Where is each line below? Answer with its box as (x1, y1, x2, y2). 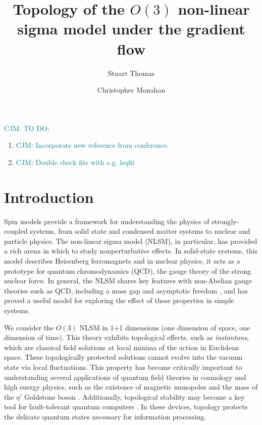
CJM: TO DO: (4, 122, 49, 133)
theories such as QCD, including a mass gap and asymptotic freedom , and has (4, 285, 248, 295)
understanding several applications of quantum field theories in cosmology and (4, 371, 246, 382)
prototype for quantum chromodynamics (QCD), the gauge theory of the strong (4, 265, 251, 276)
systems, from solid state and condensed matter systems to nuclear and (30, 226, 250, 236)
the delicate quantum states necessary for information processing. (4, 411, 206, 421)
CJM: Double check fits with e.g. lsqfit (16, 156, 135, 167)
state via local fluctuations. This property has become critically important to (4, 361, 242, 372)
